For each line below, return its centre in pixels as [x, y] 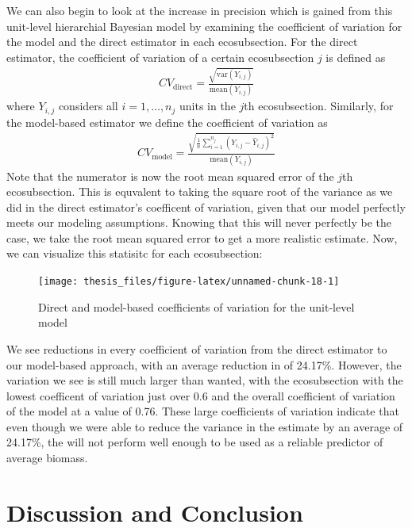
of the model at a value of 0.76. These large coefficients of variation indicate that [203, 411]
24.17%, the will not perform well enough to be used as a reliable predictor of [195, 442]
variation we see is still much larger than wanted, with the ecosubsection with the [205, 380]
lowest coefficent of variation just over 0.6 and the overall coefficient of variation [201, 395]
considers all [88, 106]
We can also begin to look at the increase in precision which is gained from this [200, 10]
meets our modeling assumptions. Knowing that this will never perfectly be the [199, 222]
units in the [208, 106]
